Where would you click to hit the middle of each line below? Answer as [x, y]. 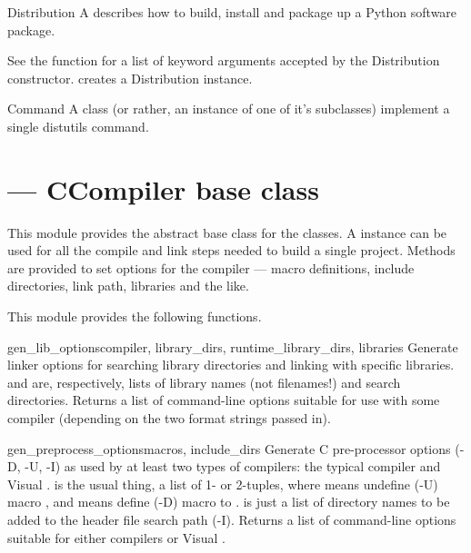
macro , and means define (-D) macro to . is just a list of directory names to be [229, 502]
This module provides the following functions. [135, 316]
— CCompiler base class [163, 188]
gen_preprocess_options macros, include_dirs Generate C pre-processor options [229, 448]
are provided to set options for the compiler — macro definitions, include [211, 267]
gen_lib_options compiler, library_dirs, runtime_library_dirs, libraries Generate [233, 346]
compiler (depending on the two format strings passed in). [169, 418]
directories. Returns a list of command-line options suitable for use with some [224, 400]
